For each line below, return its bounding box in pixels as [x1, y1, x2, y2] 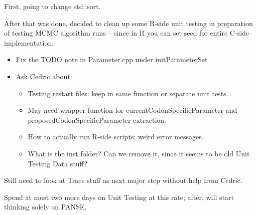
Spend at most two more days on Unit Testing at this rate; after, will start [4, 191, 234, 202]
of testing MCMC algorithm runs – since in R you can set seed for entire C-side [4, 28, 249, 38]
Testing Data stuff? [28, 158, 87, 168]
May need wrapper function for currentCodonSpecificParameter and [28, 105, 237, 115]
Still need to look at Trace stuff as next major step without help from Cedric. [4, 175, 242, 185]
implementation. [4, 37, 54, 48]
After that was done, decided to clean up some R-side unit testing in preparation [4, 18, 253, 28]
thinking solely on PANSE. [4, 201, 87, 212]
